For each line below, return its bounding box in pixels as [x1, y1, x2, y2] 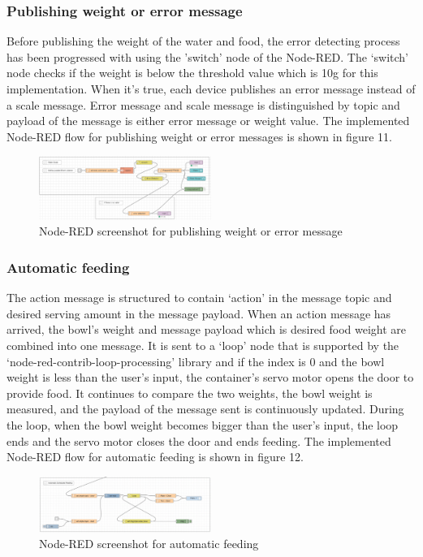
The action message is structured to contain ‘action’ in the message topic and [6, 289, 392, 306]
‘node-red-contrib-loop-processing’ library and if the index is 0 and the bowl [6, 352, 385, 369]
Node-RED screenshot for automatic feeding [39, 535, 259, 552]
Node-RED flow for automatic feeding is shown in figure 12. [6, 448, 304, 465]
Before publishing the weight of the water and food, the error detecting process [6, 32, 400, 50]
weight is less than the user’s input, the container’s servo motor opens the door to [6, 369, 414, 386]
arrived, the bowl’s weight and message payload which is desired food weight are [6, 321, 407, 338]
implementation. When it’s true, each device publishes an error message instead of [6, 80, 416, 97]
